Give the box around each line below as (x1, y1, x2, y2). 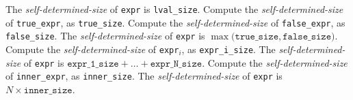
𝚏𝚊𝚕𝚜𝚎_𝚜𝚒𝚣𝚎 (283, 32, 332, 42)
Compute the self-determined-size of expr (5, 41, 179, 56)
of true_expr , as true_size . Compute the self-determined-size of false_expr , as (5, 15, 345, 29)
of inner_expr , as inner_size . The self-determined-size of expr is (5, 69, 283, 83)
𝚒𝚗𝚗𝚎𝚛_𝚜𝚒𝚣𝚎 (23, 85, 73, 95)
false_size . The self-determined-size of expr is (5, 29, 205, 43)
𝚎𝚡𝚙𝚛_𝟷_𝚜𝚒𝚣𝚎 (67, 59, 119, 69)
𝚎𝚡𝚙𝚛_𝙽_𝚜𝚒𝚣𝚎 (150, 59, 202, 69)
